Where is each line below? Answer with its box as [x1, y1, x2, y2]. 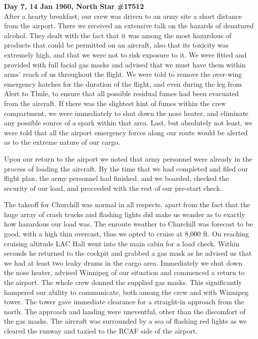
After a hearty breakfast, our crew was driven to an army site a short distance [4, 10, 242, 21]
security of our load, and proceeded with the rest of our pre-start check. [4, 182, 222, 193]
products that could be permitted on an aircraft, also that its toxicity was [4, 40, 229, 50]
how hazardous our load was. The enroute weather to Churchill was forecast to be [4, 219, 253, 229]
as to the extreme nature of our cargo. [4, 137, 120, 147]
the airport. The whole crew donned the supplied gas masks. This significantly [4, 277, 242, 287]
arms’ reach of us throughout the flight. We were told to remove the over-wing [4, 69, 242, 79]
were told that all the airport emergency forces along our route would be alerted [4, 127, 248, 137]
